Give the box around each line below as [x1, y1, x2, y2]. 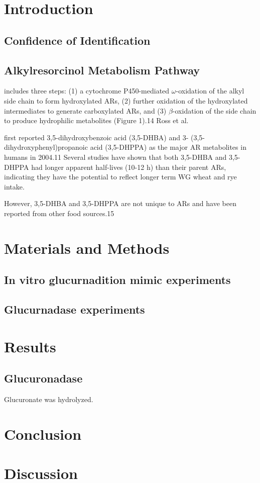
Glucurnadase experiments [4, 302, 145, 317]
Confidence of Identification [4, 32, 151, 48]
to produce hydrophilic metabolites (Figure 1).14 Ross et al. [4, 115, 189, 126]
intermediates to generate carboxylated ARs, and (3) [4, 105, 167, 116]
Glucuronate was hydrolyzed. [4, 394, 93, 404]
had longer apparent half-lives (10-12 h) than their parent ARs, [31, 161, 226, 172]
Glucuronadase [4, 370, 83, 386]
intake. [4, 181, 25, 191]
